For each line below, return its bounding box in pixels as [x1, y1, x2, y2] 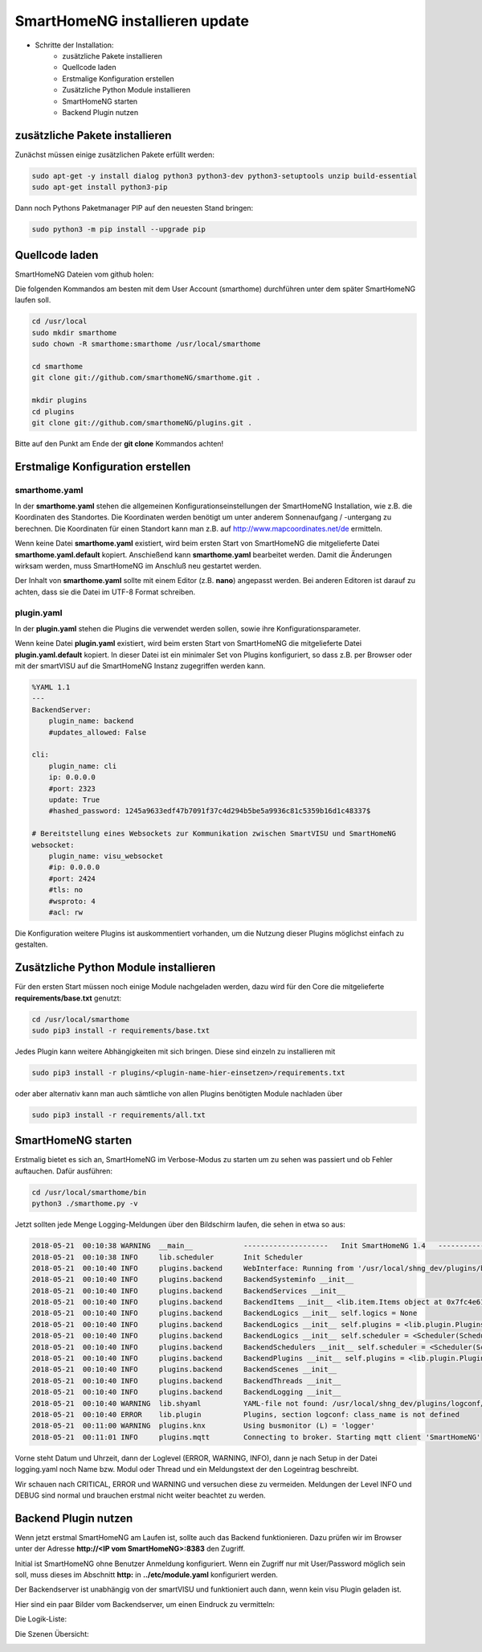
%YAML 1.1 [31, 683, 71, 692]
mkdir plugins [31, 396, 88, 405]
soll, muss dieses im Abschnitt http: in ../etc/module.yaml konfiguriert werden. [14, 1570, 279, 1580]
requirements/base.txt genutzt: [14, 993, 122, 1003]
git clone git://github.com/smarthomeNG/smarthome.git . [31, 373, 261, 382]
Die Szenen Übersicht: [14, 1629, 89, 1638]
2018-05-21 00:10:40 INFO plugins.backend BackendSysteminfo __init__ [31, 1275, 354, 1284]
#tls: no [48, 886, 84, 894]
